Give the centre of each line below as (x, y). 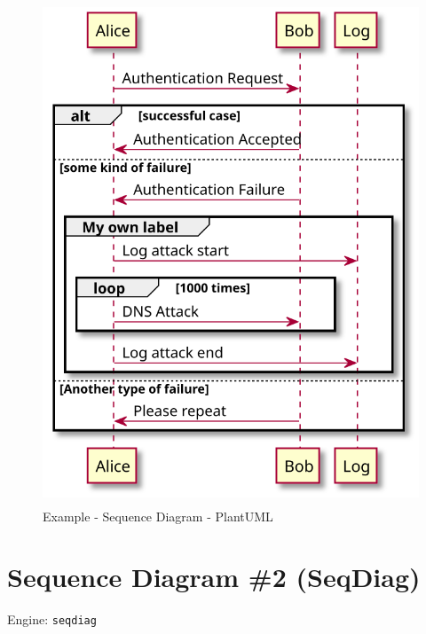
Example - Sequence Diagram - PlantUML (158, 516)
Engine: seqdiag (52, 619)
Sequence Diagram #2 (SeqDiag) (214, 577)
